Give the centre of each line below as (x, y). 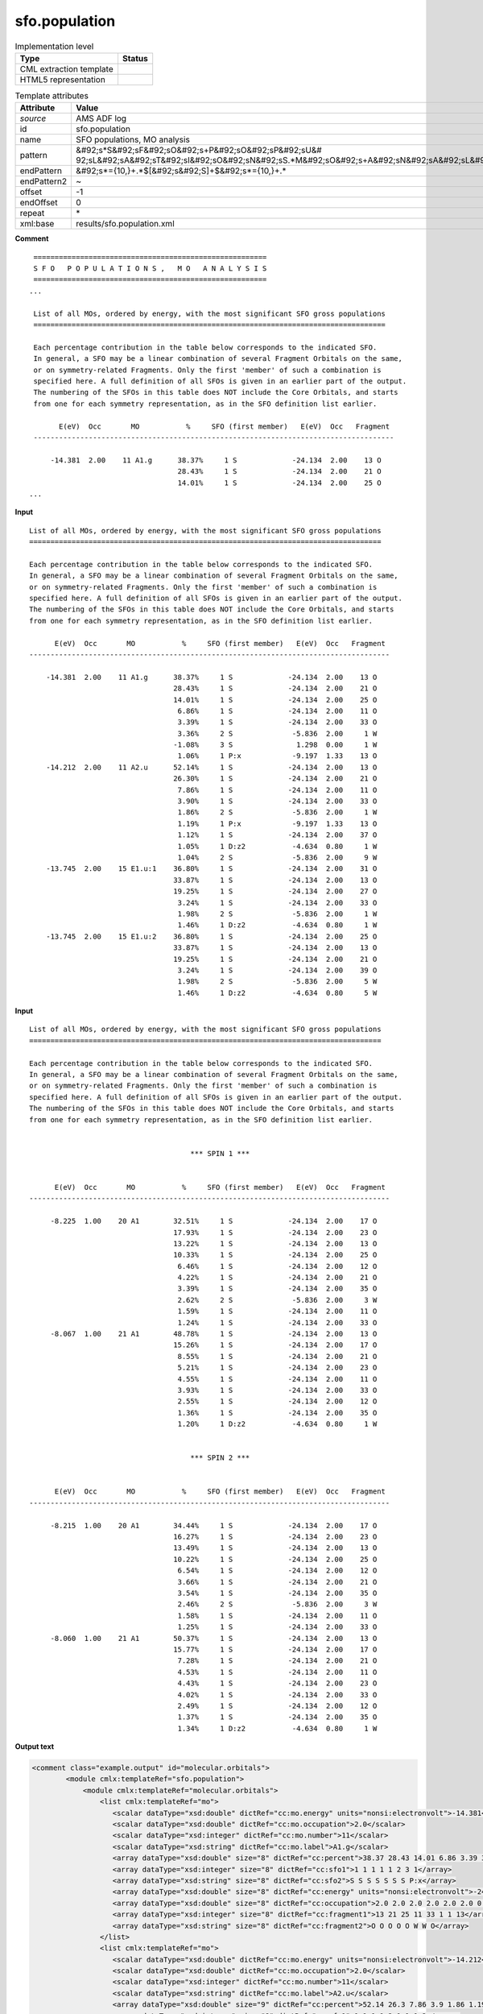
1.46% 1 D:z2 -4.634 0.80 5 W (277, 992)
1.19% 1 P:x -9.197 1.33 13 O (277, 823)
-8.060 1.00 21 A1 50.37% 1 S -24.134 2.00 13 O (214, 1638)
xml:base (37, 224)
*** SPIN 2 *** (220, 1458)
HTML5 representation (63, 79)
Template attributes (52, 96)
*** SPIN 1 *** (220, 1153)
